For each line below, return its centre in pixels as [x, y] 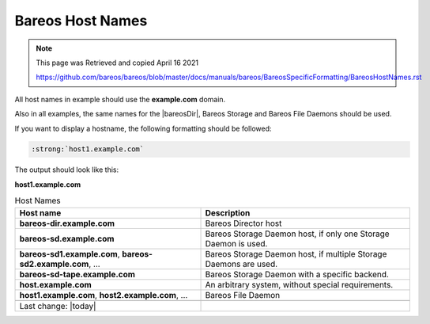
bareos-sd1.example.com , [70, 253]
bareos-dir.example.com [67, 223]
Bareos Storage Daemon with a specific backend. [297, 274]
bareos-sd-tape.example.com [77, 274]
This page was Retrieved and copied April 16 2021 [117, 63]
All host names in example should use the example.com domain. [120, 99]
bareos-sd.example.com [67, 238]
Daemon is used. [236, 243]
